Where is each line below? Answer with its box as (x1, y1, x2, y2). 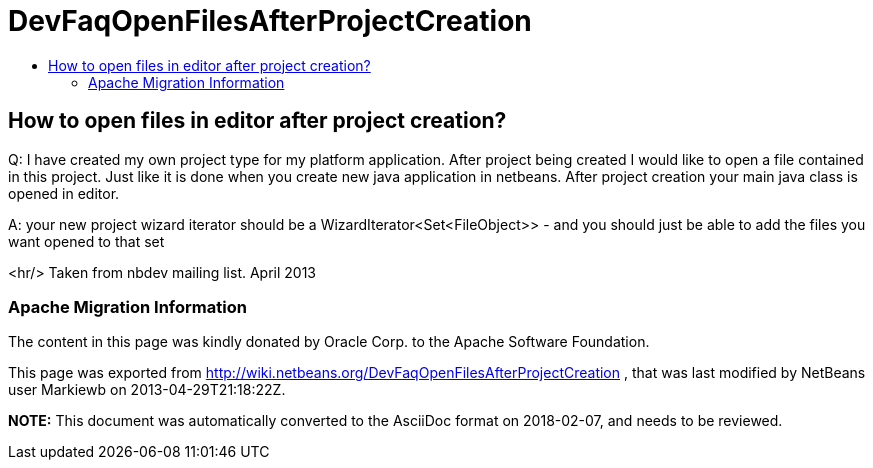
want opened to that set (8, 232, 165, 250)
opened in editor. (8, 184, 120, 202)
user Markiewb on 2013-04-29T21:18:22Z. (8, 381, 286, 399)
